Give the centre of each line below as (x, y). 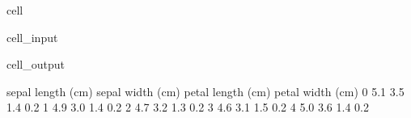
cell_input (32, 37)
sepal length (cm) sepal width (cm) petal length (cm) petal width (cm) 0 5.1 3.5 (205, 91)
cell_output (36, 64)
